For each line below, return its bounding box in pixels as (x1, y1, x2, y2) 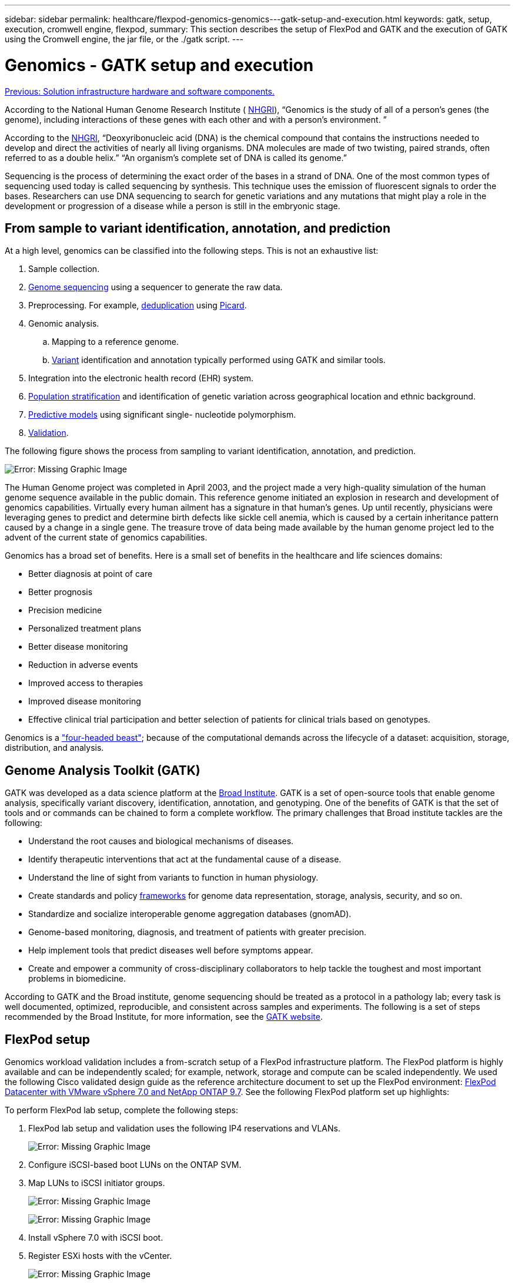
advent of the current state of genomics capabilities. (5, 532, 208, 543)
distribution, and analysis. (5, 743, 104, 753)
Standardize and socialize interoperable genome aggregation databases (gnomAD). (28, 909, 352, 919)
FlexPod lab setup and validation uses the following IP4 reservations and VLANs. (28, 1123, 340, 1134)
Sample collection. (28, 264, 100, 274)
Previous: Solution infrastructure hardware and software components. (5, 86, 275, 96)
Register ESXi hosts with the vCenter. (28, 1251, 172, 1261)
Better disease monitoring (28, 641, 128, 652)
